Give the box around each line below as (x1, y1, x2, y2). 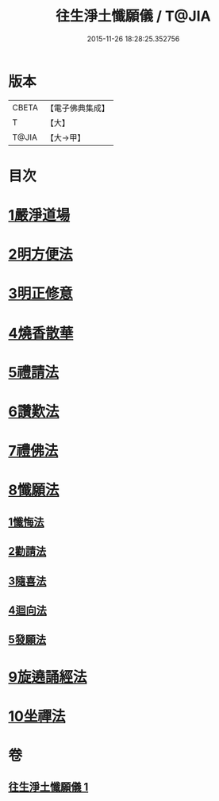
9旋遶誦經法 (8, 668, 87, 686)
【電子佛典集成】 (45, 102, 109, 114)
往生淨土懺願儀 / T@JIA (55, 7, 212, 25)
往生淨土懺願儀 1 (8, 780, 89, 794)
